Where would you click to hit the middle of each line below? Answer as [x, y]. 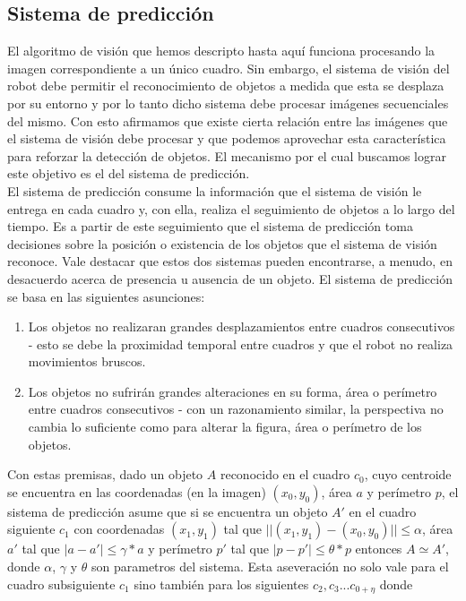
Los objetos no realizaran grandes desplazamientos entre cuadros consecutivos [242, 326]
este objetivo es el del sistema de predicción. [129, 173]
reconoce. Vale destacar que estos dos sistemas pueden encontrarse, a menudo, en [230, 261]
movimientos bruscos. [87, 361]
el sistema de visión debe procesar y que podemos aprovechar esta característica [227, 138]
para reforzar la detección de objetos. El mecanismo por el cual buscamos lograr [227, 155]
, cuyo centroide [408, 474]
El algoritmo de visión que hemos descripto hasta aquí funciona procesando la [221, 51]
